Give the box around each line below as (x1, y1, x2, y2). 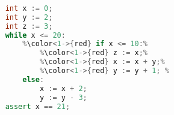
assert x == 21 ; (5, 102, 70, 111)
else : (22, 75, 45, 84)
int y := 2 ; (5, 13, 53, 22)
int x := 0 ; (5, 4, 53, 13)
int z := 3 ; (5, 22, 53, 31)
